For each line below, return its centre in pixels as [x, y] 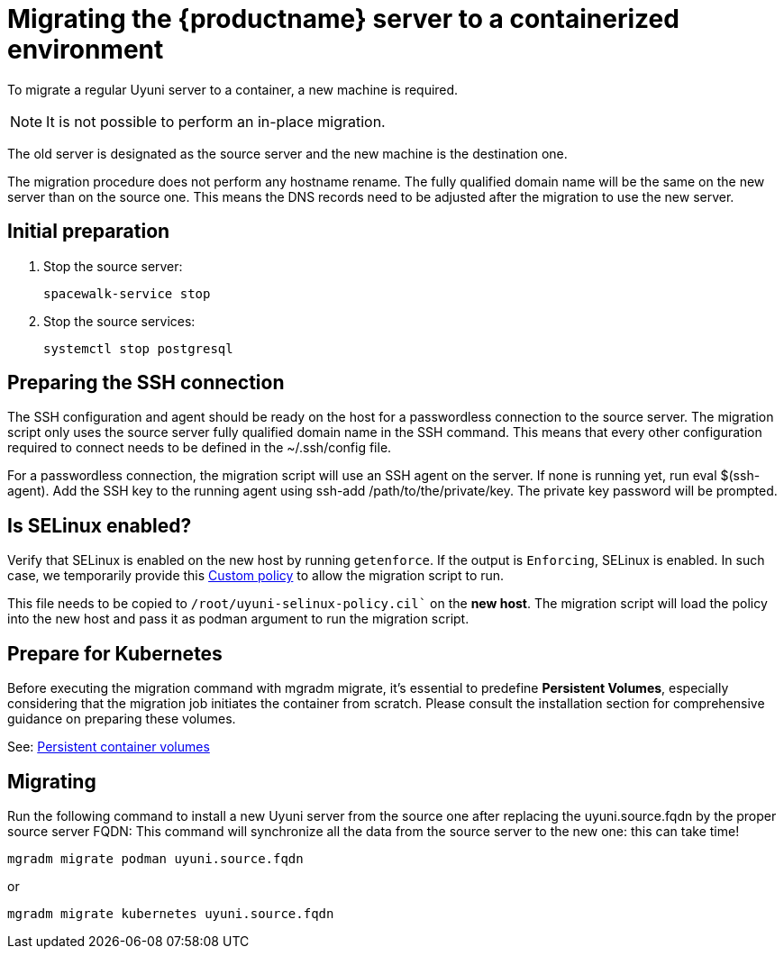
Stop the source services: [119, 321]
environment [86, 50]
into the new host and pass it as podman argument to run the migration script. [238, 619]
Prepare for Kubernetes [115, 653]
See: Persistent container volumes [109, 747]
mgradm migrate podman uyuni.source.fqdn [155, 858]
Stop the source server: [113, 266]
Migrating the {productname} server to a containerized [343, 19]
